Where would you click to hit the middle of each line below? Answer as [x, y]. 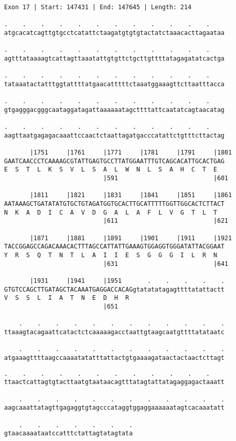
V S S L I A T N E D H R [67, 298]
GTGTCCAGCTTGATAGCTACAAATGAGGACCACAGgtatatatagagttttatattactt [114, 289]
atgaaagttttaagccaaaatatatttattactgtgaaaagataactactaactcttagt [114, 358]
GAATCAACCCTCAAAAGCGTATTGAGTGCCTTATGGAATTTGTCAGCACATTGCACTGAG [114, 161]
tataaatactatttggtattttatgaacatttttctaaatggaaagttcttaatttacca [114, 84]
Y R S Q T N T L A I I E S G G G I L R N [111, 255]
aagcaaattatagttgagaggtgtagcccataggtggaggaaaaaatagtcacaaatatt [114, 408]
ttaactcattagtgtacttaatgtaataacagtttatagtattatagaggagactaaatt [114, 382]
